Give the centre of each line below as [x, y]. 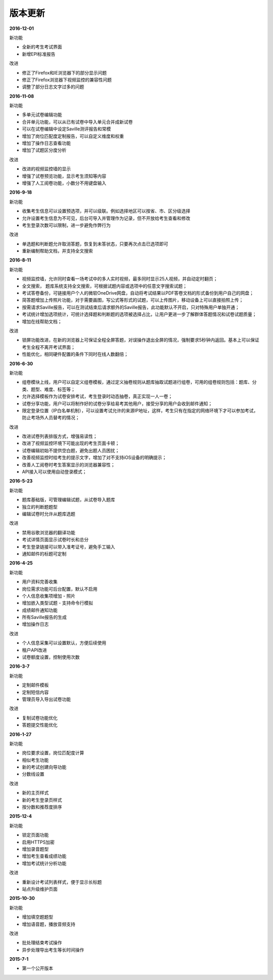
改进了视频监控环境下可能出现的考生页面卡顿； [71, 443]
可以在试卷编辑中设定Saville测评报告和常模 [66, 129]
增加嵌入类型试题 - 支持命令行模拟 [58, 603]
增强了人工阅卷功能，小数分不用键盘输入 [64, 183]
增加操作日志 [35, 624]
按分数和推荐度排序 [42, 807]
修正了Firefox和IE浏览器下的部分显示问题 [64, 72]
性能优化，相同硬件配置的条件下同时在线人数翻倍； [75, 354]
